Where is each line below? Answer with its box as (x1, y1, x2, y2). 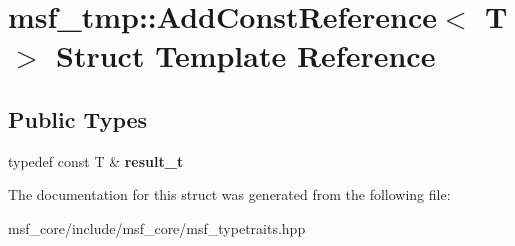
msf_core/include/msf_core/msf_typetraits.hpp (8, 217, 306, 238)
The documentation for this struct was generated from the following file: (8, 184, 451, 205)
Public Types (8, 103, 148, 134)
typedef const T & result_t (8, 150, 184, 171)
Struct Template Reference (56, 35, 436, 76)
